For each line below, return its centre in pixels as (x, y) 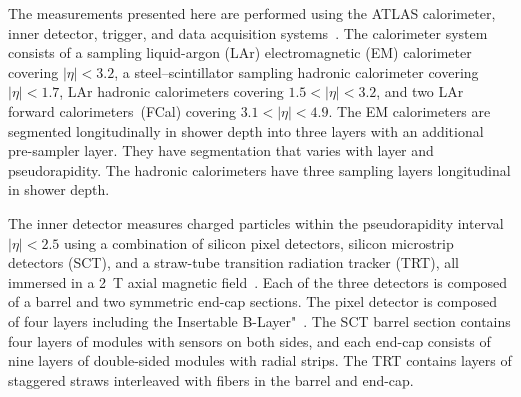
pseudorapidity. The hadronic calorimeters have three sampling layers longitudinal (259, 169)
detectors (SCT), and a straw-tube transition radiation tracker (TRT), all (234, 262)
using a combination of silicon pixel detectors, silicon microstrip (258, 242)
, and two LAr (420, 91)
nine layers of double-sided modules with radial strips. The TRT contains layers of (260, 360)
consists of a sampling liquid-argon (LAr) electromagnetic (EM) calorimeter (240, 52)
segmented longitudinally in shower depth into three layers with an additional (246, 130)
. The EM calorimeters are (409, 110)
